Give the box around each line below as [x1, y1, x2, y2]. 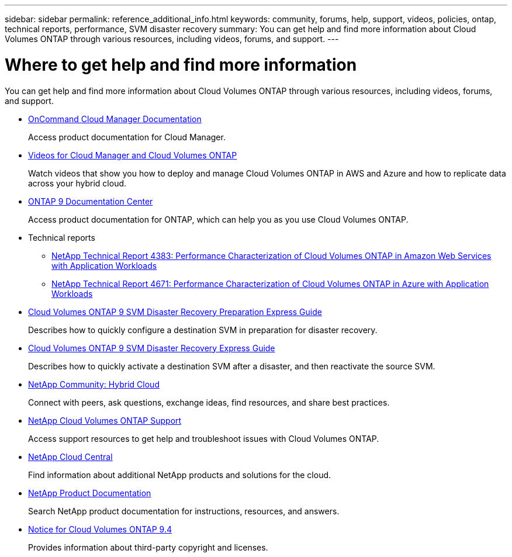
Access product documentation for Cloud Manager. [28, 132, 226, 142]
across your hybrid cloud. [28, 178, 127, 188]
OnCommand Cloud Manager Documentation [28, 113, 202, 124]
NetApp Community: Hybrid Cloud [28, 379, 160, 389]
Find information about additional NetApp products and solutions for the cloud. [28, 469, 331, 480]
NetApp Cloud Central [28, 451, 113, 462]
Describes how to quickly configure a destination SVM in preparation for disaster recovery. [28, 324, 378, 335]
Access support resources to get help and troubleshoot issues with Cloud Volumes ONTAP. [28, 433, 379, 444]
